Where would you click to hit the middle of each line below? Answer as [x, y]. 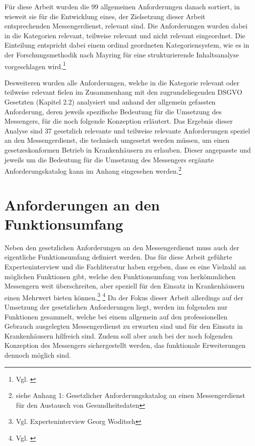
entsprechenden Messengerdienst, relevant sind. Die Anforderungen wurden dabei [126, 26]
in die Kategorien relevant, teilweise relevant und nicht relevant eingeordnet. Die [125, 35]
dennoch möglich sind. [38, 354]
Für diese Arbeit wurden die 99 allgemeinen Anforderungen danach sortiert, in [122, 6]
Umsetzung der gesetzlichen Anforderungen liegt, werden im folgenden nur [116, 306]
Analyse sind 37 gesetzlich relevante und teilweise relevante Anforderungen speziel [127, 130]
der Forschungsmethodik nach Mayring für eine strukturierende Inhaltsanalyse [122, 54]
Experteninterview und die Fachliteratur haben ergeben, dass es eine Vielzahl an [125, 266]
